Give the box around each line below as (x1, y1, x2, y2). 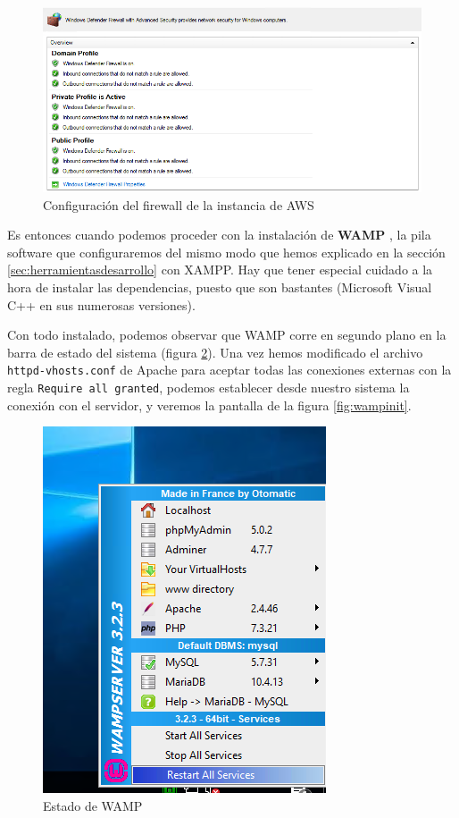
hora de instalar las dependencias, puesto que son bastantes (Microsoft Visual (7, 278, 432, 297)
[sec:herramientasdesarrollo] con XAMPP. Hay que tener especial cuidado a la (7, 260, 433, 279)
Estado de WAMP (43, 796, 143, 814)
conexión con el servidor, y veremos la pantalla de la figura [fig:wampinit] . (7, 395, 412, 414)
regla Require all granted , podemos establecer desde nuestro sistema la (7, 378, 410, 397)
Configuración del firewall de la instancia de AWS (43, 195, 314, 214)
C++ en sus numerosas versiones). (7, 295, 196, 314)
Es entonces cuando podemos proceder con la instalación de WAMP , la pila (7, 225, 431, 244)
